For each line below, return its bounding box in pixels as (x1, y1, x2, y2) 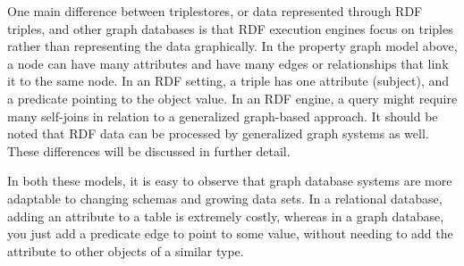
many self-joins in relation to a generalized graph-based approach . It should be (7, 106, 438, 125)
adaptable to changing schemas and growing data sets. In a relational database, (7, 188, 443, 207)
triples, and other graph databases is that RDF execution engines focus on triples (7, 19, 453, 37)
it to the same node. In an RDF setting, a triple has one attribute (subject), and (7, 71, 450, 90)
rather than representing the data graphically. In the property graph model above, (7, 37, 458, 55)
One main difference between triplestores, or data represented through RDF (7, 2, 423, 20)
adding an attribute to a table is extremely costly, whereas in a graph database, (7, 206, 444, 225)
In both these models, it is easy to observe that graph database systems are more (7, 171, 452, 190)
